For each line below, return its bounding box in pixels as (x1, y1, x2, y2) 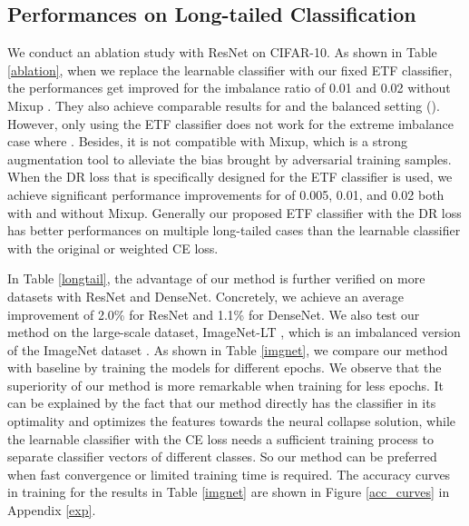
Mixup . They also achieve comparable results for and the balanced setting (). (7, 95, 440, 114)
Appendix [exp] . (7, 501, 96, 520)
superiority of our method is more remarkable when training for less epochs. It (7, 375, 444, 394)
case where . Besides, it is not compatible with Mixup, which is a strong (7, 132, 407, 151)
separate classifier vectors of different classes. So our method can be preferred (7, 447, 437, 466)
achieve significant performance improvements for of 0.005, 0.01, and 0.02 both (7, 184, 445, 203)
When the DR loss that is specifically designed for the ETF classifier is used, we (7, 167, 453, 186)
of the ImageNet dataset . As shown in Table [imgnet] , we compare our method (7, 340, 448, 359)
